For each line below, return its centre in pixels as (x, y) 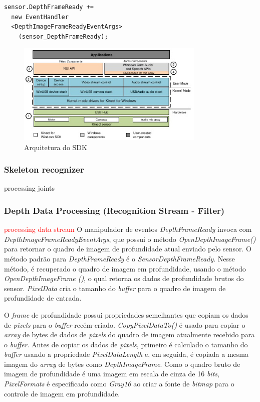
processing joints (29, 188)
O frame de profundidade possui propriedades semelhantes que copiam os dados (126, 314)
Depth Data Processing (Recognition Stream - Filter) (114, 210)
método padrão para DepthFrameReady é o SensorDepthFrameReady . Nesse (119, 258)
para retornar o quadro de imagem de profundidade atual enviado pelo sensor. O (128, 249)
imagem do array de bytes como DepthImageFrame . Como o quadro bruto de (122, 364)
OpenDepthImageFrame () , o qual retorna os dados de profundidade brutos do (124, 278)
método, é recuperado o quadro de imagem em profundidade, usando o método (125, 268)
